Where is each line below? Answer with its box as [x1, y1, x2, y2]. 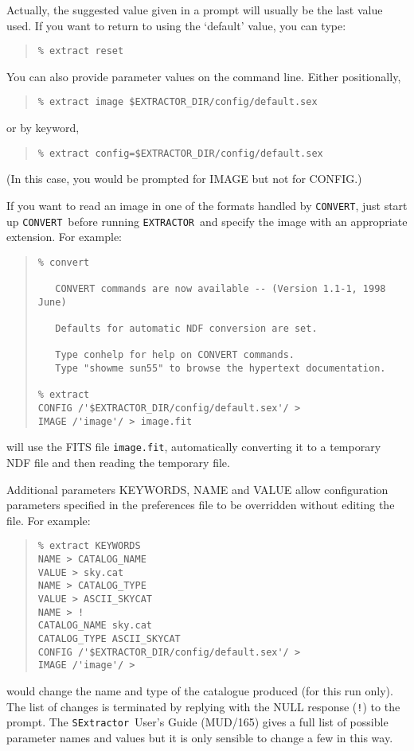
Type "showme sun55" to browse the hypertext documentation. [55, 363, 386, 375]
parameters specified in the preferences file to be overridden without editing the [6, 496, 395, 513]
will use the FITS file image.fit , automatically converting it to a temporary [6, 438, 381, 455]
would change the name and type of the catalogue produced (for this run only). [6, 682, 393, 698]
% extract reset [37, 45, 124, 57]
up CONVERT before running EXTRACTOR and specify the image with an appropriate [6, 212, 408, 229]
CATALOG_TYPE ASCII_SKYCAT [37, 633, 181, 644]
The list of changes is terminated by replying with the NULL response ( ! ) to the [6, 698, 400, 714]
